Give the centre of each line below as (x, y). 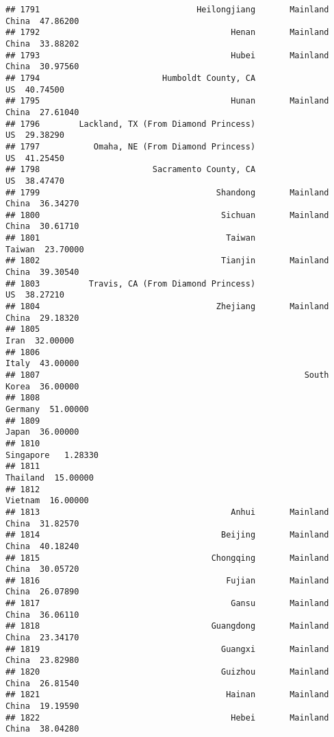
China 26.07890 (42, 592)
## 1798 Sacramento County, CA (131, 170)
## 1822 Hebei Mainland (167, 717)
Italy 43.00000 (42, 364)
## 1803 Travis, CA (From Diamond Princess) (131, 283)
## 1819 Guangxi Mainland (167, 649)
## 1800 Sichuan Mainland (167, 215)
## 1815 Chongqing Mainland (167, 558)
